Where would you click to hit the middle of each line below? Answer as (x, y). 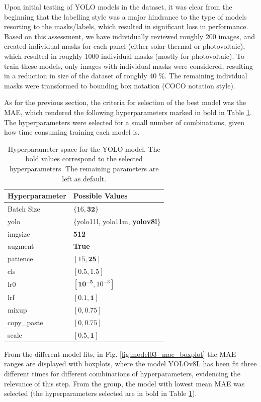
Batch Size (24, 208)
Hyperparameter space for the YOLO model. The (84, 148)
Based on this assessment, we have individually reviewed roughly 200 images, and (129, 36)
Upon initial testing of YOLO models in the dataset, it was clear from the (118, 7)
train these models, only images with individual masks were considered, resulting (128, 66)
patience (20, 259)
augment (21, 246)
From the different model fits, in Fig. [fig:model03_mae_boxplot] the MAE (120, 354)
